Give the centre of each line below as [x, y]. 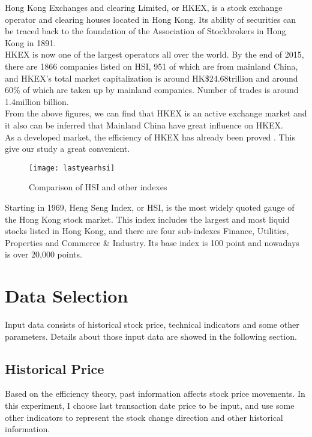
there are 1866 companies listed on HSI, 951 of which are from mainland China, [151, 66]
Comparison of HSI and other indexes [98, 187]
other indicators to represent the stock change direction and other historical [144, 417]
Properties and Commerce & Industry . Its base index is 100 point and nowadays [152, 242]
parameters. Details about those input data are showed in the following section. [151, 336]
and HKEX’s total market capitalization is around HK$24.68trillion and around [151, 78]
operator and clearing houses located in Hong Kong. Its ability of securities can [151, 19]
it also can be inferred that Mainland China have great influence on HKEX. [144, 125]
